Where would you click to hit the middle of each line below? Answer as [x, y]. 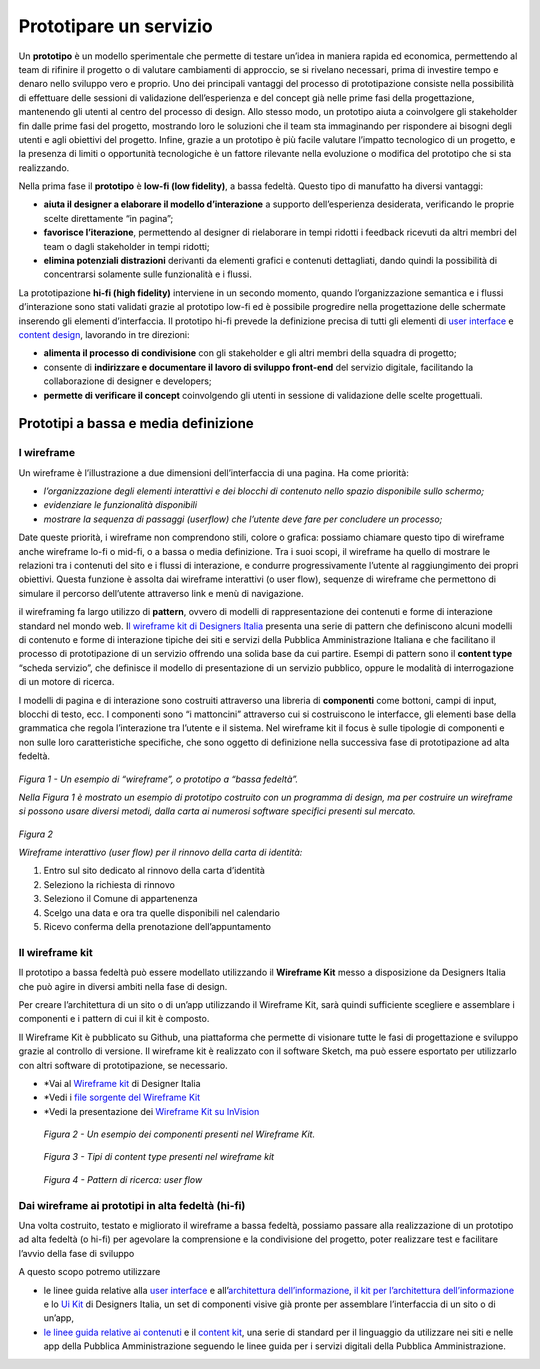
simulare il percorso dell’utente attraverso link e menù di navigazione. [161, 593]
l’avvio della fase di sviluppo [76, 1253]
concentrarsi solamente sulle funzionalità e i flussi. [147, 274]
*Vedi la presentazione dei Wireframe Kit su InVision [151, 1111]
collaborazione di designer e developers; [127, 381]
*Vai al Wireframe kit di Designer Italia [122, 1083]
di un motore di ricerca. [66, 682]
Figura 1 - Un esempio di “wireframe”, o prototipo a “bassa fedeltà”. [158, 779]
